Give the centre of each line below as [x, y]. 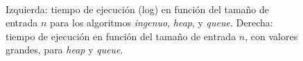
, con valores [271, 36]
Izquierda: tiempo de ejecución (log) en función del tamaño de [137, 9]
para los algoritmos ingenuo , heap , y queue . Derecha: [162, 23]
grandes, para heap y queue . [64, 50]
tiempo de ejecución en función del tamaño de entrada [121, 36]
